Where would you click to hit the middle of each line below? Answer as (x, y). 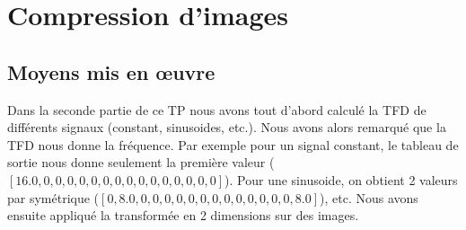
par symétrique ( (53, 197)
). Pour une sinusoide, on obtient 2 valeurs (341, 179)
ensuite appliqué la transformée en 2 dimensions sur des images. (183, 215)
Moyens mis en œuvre (111, 71)
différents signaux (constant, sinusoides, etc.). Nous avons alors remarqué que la (227, 127)
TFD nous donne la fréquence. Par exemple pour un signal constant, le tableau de (233, 144)
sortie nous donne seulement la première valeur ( (141, 162)
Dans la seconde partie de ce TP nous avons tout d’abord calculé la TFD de (217, 109)
